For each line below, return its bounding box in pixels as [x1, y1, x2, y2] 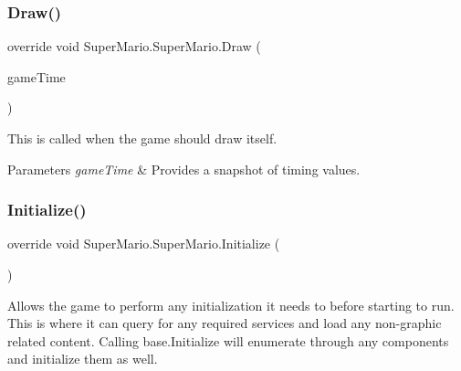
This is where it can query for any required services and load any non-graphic [7, 313, 442, 333]
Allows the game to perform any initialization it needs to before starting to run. [7, 295, 455, 314]
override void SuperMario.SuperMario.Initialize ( [7, 234, 280, 253]
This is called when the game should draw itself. [7, 129, 278, 147]
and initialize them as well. [7, 349, 158, 368]
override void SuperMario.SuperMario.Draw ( [7, 37, 261, 56]
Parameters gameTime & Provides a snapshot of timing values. [7, 159, 361, 178]
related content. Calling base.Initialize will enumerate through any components [7, 331, 449, 350]
